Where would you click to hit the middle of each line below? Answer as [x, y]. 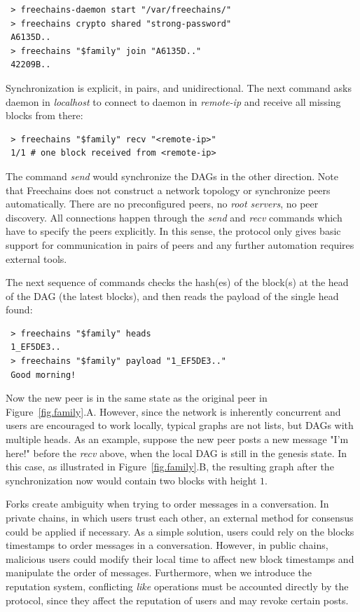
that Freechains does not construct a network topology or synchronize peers [168, 190]
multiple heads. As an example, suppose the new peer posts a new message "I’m [177, 439]
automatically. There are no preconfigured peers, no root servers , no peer [162, 204]
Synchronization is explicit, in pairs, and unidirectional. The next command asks [179, 87]
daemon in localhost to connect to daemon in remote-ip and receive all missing [173, 101]
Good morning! [43, 375]
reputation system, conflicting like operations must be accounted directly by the [177, 586]
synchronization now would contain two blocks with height [131, 480]
